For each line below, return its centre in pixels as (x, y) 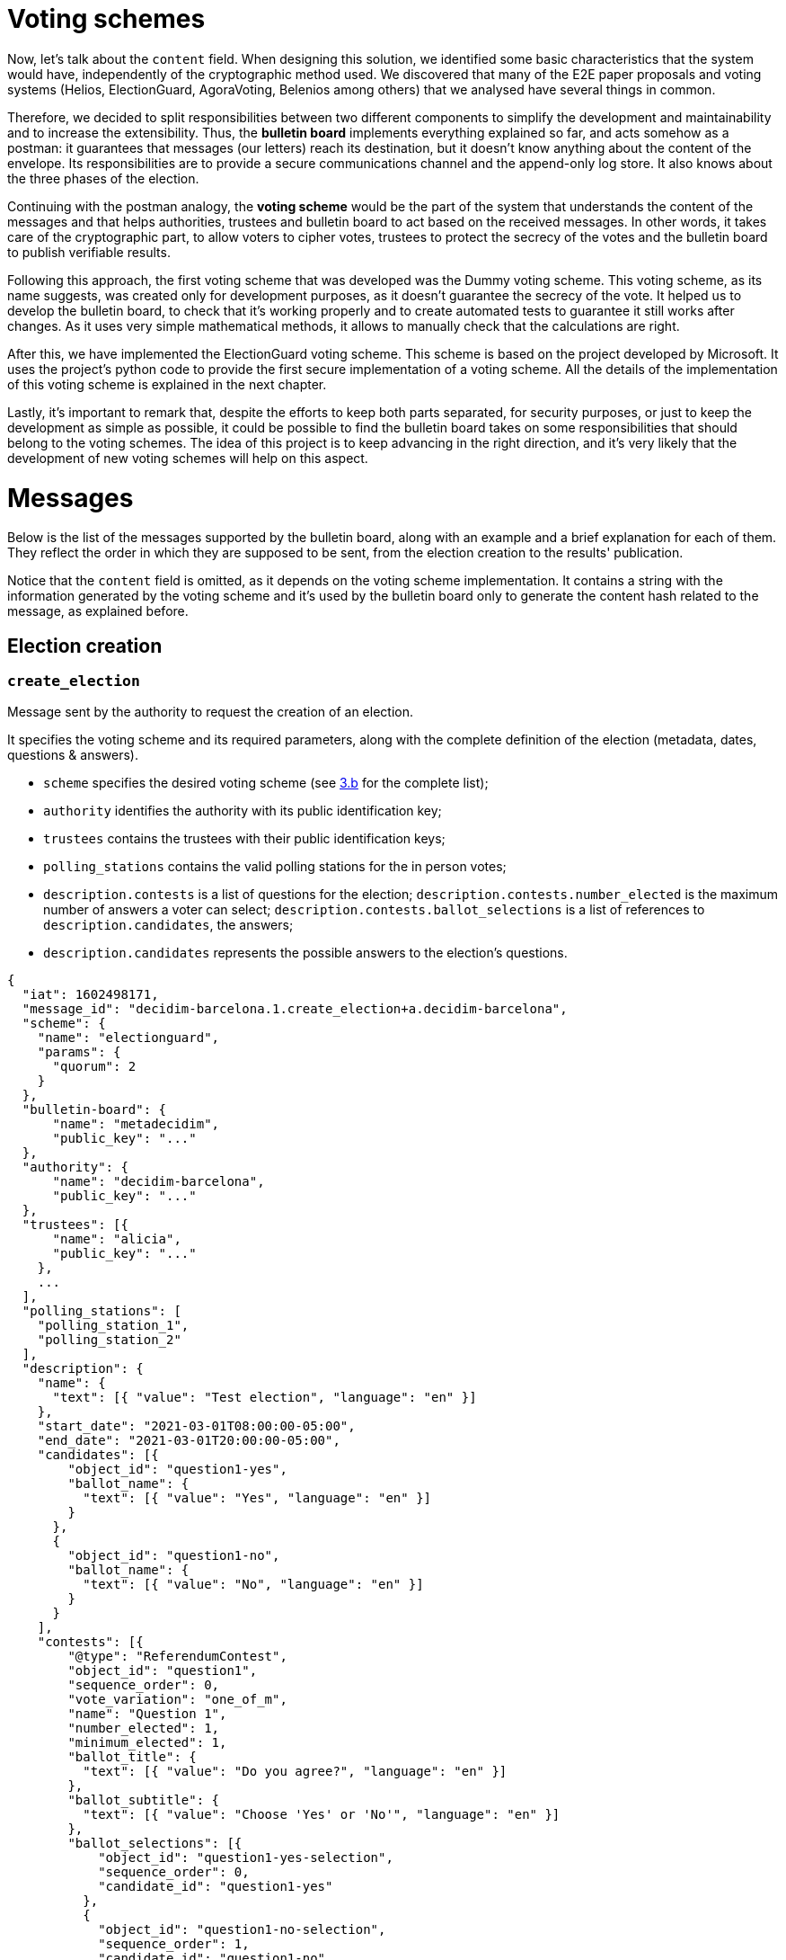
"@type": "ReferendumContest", (177, 1657)
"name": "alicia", (117, 1239)
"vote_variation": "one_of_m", (177, 1700)
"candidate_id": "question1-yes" (216, 1887)
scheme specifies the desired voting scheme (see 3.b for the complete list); (266, 783)
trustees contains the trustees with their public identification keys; (244, 839)
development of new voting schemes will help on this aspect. (188, 458)
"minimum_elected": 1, (147, 1743)
